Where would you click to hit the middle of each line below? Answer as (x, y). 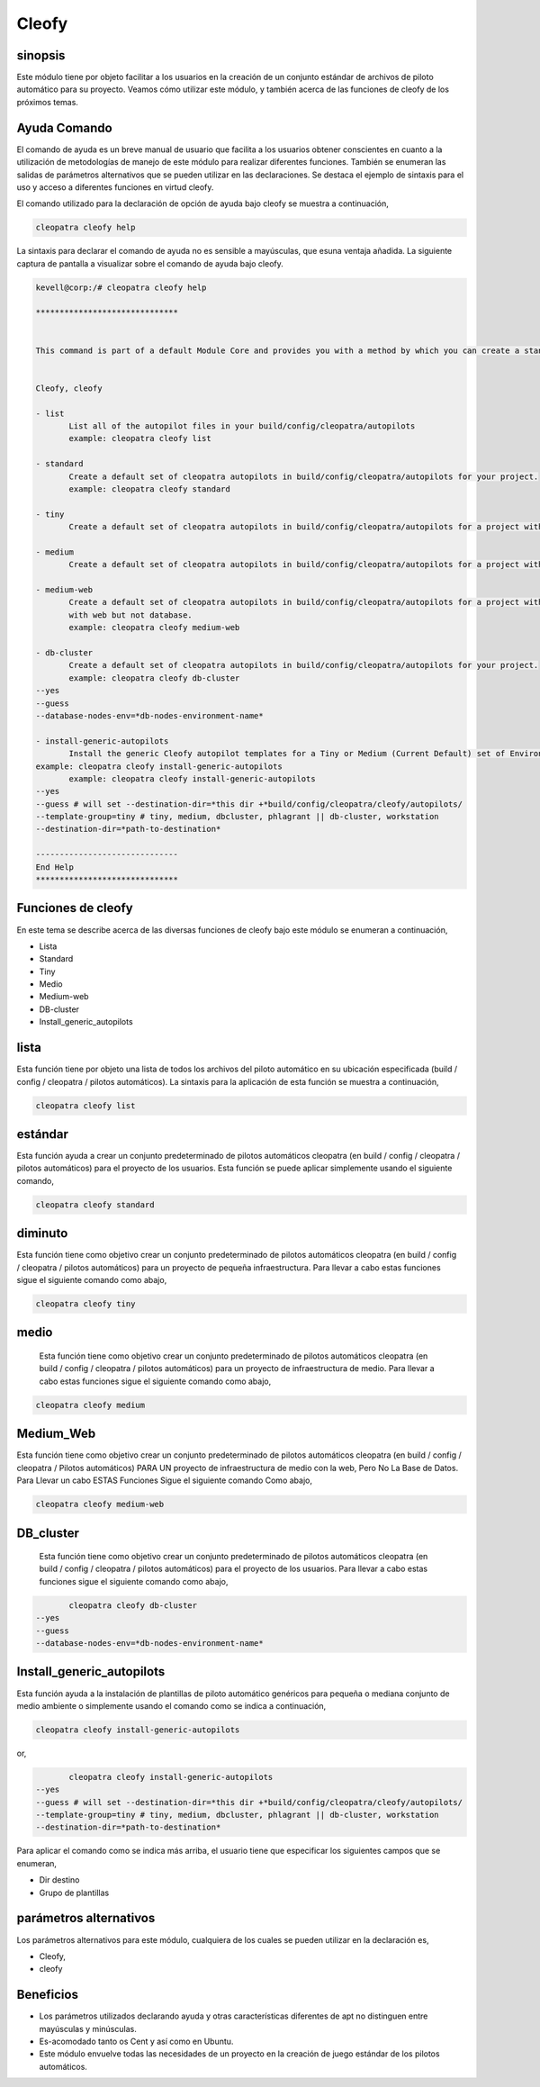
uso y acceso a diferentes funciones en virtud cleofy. (115, 187)
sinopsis (41, 55)
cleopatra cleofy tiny (85, 1304)
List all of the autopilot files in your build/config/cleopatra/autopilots (242, 426)
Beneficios (47, 1995)
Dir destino (59, 1880)
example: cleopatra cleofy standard (150, 489)
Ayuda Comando (64, 127)
